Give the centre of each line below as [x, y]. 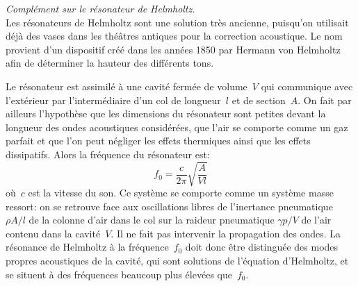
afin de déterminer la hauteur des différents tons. [110, 63]
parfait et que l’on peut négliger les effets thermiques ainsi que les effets [158, 141]
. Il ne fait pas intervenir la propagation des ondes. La [226, 233]
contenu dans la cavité [53, 233]
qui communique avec [307, 86]
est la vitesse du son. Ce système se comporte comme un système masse [181, 193]
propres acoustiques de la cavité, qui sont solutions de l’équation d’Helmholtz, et [177, 261]
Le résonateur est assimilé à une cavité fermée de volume [127, 86]
